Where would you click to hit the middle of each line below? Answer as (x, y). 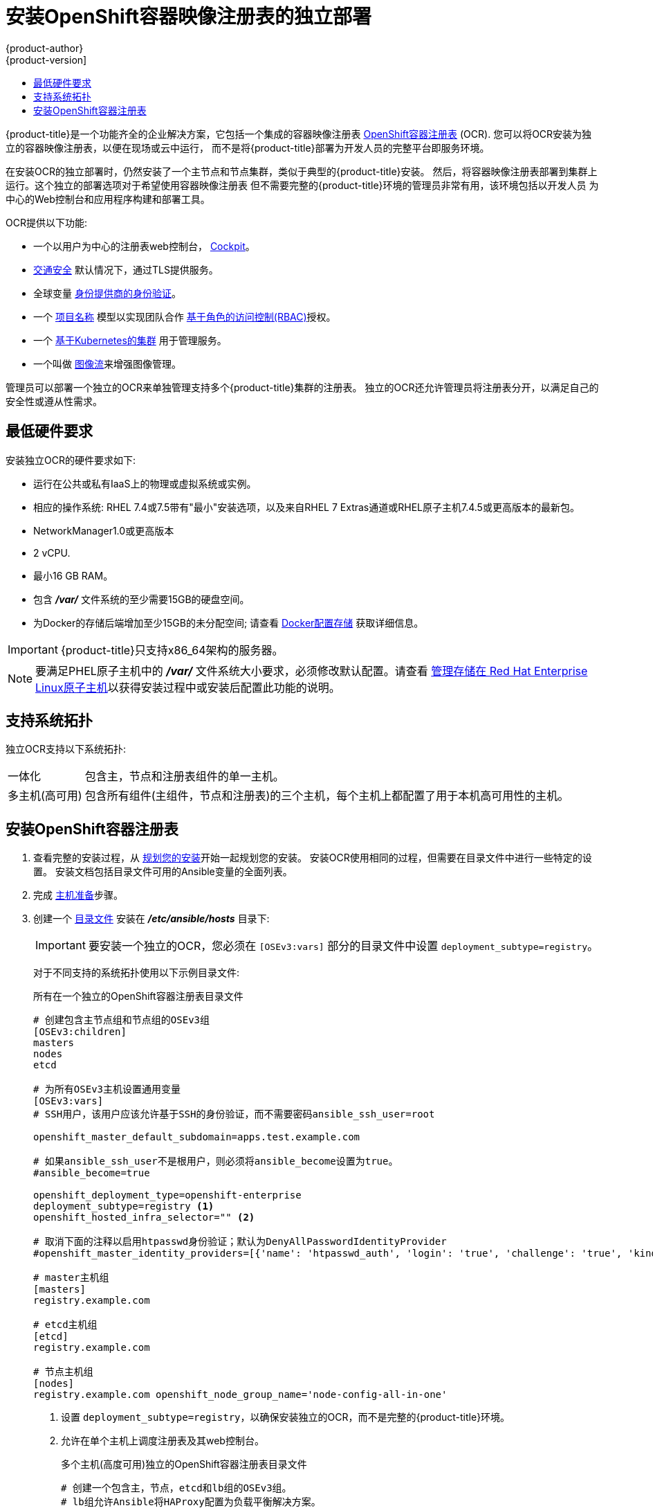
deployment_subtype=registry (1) (124, 1206)
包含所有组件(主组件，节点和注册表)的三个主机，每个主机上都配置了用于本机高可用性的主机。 (327, 796)
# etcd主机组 (65, 1325)
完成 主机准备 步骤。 (78, 895)
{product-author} (45, 48)
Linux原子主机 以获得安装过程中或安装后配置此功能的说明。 (188, 687)
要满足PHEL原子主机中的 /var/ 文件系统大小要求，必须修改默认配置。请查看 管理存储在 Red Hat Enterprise (312, 671)
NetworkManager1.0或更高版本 (104, 530)
